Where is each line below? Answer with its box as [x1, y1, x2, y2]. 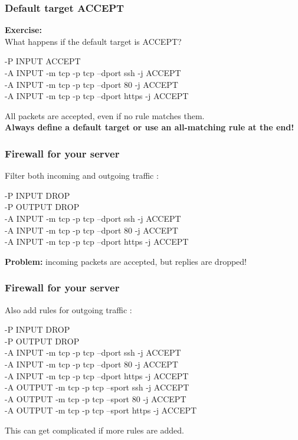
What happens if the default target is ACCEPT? [5, 35, 182, 47]
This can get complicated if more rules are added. [5, 423, 184, 436]
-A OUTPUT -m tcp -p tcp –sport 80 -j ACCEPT [5, 392, 186, 405]
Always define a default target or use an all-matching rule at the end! [5, 121, 294, 133]
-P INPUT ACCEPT [5, 55, 81, 67]
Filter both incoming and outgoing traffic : [5, 169, 159, 182]
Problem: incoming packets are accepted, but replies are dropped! [5, 255, 247, 267]
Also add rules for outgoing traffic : [5, 303, 132, 316]
